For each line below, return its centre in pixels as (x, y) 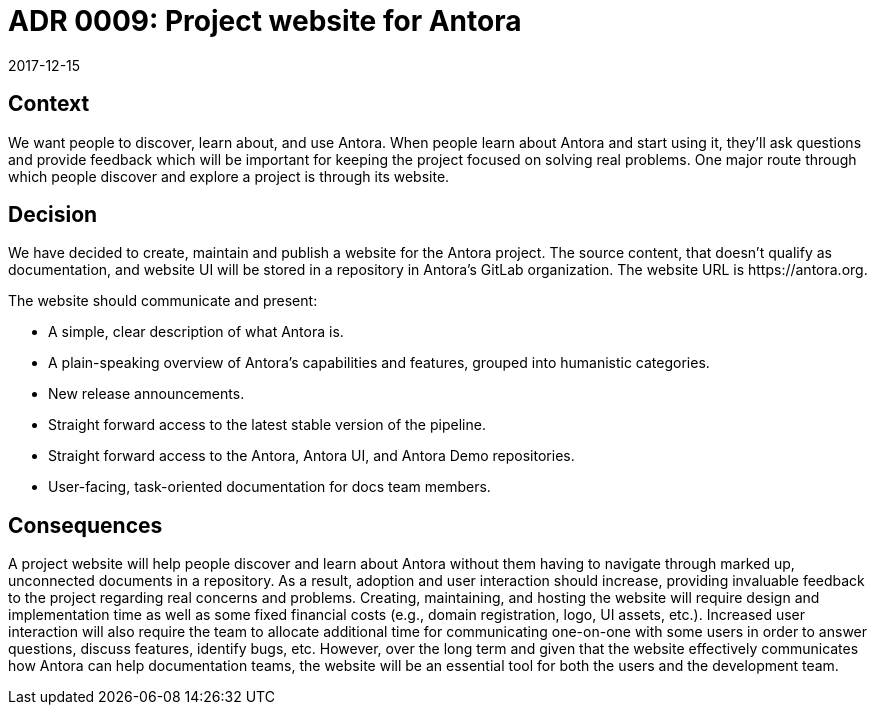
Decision (53, 215)
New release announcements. (146, 394)
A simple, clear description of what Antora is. (196, 332)
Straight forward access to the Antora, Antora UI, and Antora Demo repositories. (311, 456)
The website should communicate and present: (163, 301)
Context (49, 104)
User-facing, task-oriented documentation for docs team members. (269, 487)
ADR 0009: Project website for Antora (265, 21)
